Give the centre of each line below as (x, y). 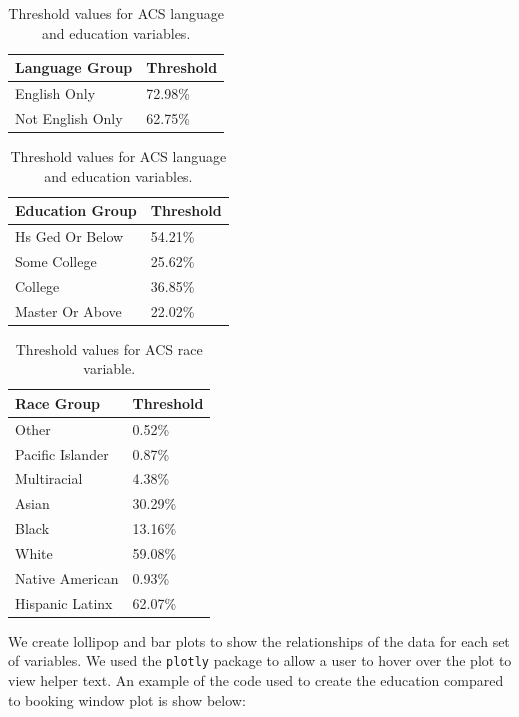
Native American (67, 577)
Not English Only (69, 117)
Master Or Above (68, 310)
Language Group (74, 67)
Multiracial (49, 478)
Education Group (76, 210)
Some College (56, 260)
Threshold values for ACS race (109, 348)
